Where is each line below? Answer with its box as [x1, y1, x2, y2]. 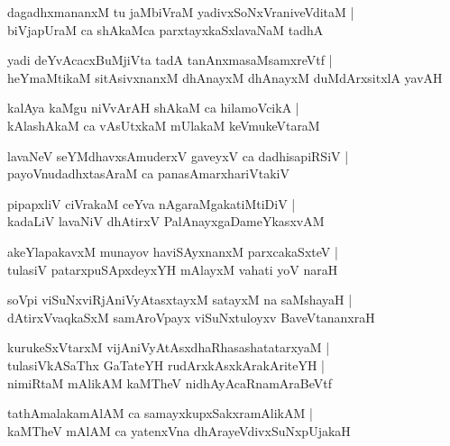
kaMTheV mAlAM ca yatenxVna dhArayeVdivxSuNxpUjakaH [7, 421, 351, 440]
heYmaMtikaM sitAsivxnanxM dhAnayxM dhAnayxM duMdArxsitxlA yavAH [7, 68, 443, 86]
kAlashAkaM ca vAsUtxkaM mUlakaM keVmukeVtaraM [7, 115, 320, 134]
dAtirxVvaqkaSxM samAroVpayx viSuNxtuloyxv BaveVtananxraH [7, 307, 375, 326]
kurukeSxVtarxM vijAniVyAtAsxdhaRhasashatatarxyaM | [7, 338, 330, 357]
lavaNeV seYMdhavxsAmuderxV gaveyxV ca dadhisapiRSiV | [7, 146, 349, 165]
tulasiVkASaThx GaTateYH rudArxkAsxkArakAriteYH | [7, 355, 326, 374]
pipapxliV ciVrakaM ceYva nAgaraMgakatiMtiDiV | [7, 194, 296, 213]
